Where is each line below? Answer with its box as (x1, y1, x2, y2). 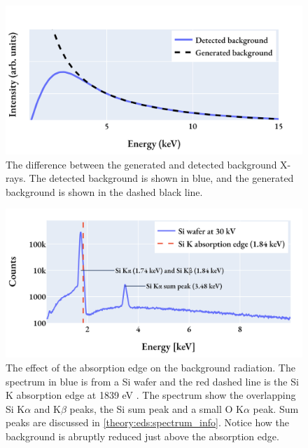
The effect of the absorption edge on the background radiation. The (6, 360, 295, 374)
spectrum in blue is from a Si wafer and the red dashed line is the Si (6, 374, 299, 388)
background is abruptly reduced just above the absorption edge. (6, 428, 279, 443)
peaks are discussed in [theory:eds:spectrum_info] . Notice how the (6, 415, 290, 430)
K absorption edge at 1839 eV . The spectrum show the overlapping (6, 388, 296, 402)
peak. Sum (253, 401, 299, 416)
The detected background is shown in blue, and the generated (29, 171, 294, 185)
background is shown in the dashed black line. (6, 184, 203, 199)
